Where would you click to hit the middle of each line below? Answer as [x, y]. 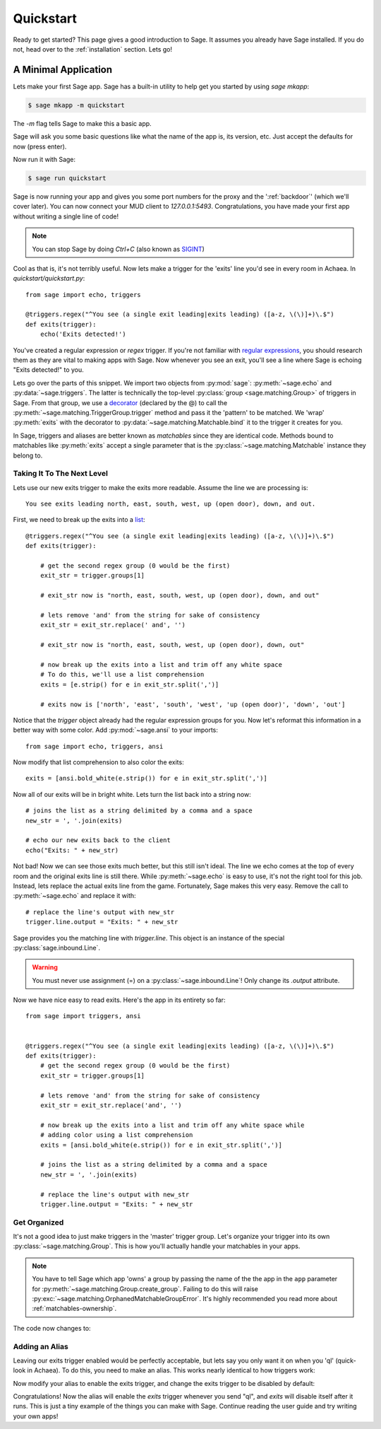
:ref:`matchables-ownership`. [74, 1309]
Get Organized [38, 1222]
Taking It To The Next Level [61, 474]
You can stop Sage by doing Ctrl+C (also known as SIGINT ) [118, 249]
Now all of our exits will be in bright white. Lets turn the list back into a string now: [132, 794]
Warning [45, 967]
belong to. [28, 455]
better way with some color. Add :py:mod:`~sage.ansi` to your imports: [116, 730]
